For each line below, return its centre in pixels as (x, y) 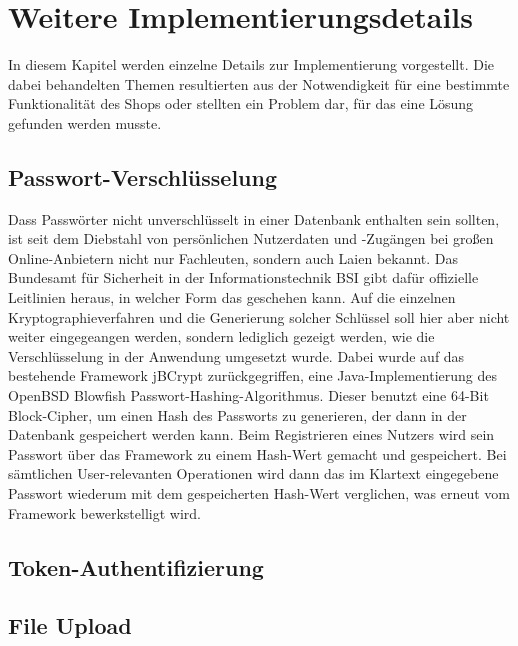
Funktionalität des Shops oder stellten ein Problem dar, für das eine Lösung (241, 103)
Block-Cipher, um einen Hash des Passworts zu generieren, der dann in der (237, 414)
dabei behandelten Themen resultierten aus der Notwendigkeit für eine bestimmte (259, 83)
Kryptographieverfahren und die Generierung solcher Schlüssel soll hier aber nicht (259, 316)
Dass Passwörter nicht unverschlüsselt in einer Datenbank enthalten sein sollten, (254, 218)
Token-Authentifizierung (136, 566)
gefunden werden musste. (85, 122)
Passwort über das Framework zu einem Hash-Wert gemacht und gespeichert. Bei (257, 453)
